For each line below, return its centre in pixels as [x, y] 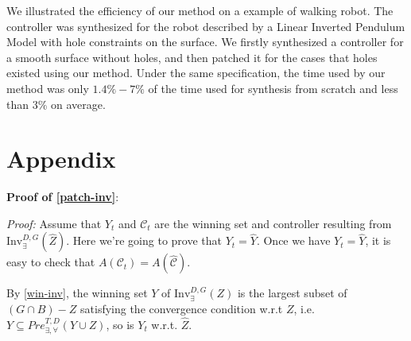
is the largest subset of [292, 293]
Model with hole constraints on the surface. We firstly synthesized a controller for [205, 42]
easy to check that [51, 262]
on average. [78, 104]
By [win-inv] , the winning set [77, 293]
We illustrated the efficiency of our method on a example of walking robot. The [200, 10]
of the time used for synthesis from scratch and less [273, 88]
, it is [378, 240]
